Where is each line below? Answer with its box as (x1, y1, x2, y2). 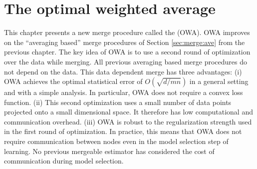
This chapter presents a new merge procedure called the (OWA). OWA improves (4, 27, 250, 37)
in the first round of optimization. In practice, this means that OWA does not (4, 126, 242, 136)
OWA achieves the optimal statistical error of (4, 76, 143, 86)
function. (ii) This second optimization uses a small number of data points (4, 96, 232, 107)
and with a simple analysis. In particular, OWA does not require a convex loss (4, 87, 243, 97)
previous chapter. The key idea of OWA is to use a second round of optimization (4, 46, 251, 57)
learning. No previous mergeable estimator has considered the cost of (4, 145, 215, 156)
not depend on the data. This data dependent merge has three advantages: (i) (4, 66, 242, 76)
